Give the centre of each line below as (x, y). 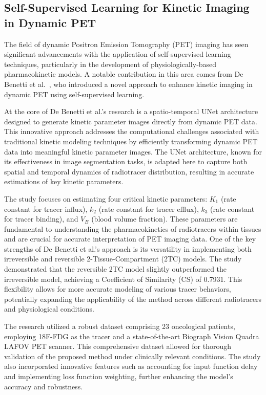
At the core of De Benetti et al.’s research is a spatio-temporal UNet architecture (131, 111)
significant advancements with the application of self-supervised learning (118, 54)
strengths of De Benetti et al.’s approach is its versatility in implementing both (128, 248)
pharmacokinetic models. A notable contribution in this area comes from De (124, 74)
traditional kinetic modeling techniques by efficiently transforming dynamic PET (131, 141)
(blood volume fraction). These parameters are (165, 219)
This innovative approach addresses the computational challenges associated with (132, 131)
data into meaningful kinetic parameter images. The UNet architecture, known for (133, 151)
